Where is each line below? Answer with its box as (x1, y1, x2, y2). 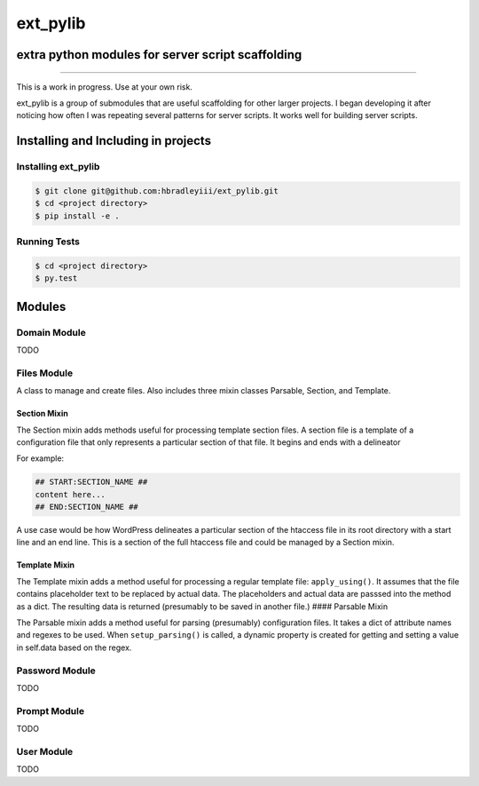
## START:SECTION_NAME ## (35, 477, 148, 488)
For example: (16, 453, 65, 464)
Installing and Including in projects (16, 133, 212, 148)
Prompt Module (16, 704, 84, 717)
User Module (16, 745, 74, 758)
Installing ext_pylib (16, 161, 100, 173)
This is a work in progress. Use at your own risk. (16, 81, 192, 92)
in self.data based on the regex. (16, 642, 132, 653)
